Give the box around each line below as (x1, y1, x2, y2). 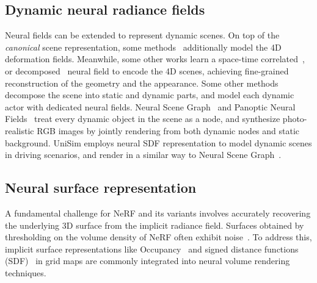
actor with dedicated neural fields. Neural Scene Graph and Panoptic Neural (5, 100, 296, 113)
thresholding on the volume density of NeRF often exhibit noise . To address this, (5, 231, 312, 243)
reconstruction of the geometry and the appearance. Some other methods (5, 76, 279, 89)
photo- (282, 112, 307, 125)
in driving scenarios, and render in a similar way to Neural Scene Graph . (5, 148, 282, 161)
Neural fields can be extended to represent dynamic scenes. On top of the (5, 29, 280, 41)
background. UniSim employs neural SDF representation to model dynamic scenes (5, 136, 312, 149)
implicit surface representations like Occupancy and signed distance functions (5, 242, 299, 255)
